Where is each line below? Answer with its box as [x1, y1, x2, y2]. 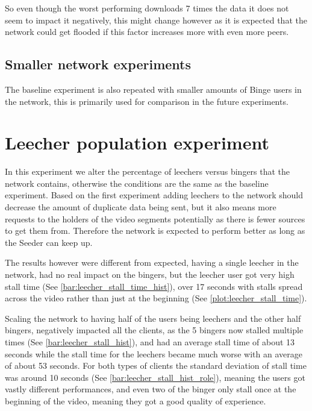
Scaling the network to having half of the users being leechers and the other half [5, 312, 301, 324]
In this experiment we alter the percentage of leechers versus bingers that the [5, 165, 290, 178]
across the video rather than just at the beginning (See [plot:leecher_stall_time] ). [5, 292, 307, 304]
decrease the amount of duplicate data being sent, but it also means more [5, 201, 276, 213]
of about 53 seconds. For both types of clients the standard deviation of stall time [5, 359, 307, 372]
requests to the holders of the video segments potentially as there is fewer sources [5, 212, 305, 225]
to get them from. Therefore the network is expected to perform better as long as [5, 224, 305, 237]
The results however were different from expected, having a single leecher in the [5, 256, 299, 269]
